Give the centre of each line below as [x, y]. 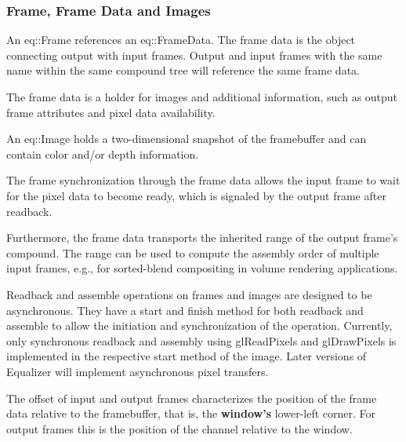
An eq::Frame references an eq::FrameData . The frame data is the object [181, 40]
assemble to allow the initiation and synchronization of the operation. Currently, [199, 325]
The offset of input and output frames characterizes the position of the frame [192, 398]
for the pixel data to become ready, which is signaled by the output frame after [196, 195]
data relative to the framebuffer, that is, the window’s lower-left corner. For [191, 413]
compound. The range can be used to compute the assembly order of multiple [193, 252]
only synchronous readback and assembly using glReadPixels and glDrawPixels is [201, 340]
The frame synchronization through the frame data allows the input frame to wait [203, 180]
